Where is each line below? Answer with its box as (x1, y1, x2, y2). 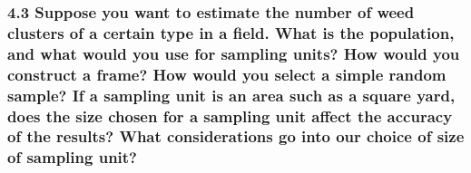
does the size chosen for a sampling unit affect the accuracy (7, 104, 453, 127)
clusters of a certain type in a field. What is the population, (7, 21, 455, 43)
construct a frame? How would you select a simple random (7, 62, 446, 85)
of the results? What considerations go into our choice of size (7, 125, 465, 148)
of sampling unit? (7, 146, 137, 168)
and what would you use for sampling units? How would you (7, 42, 460, 64)
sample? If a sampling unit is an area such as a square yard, (7, 83, 456, 106)
